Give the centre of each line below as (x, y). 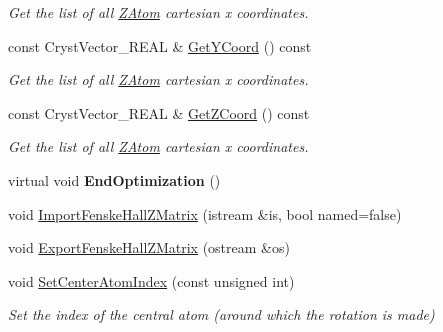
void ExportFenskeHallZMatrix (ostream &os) (149, 247)
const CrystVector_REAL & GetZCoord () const (159, 112)
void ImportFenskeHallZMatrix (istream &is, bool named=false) (205, 213)
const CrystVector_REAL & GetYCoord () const (160, 45)
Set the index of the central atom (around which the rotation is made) (221, 314)
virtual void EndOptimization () (114, 179)
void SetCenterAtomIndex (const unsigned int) (151, 280)
